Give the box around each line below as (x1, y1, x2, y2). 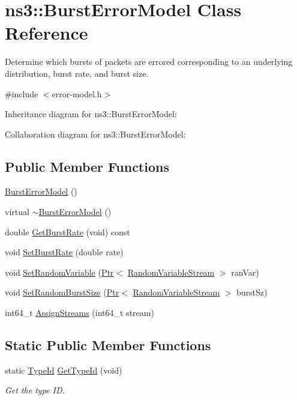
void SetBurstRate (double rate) (5, 246, 124, 258)
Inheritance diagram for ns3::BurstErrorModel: (5, 108, 177, 120)
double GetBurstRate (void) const (5, 225, 130, 238)
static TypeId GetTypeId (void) (5, 363, 122, 376)
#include (5, 87, 38, 100)
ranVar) (231, 265, 259, 278)
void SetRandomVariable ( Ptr (5, 265, 114, 278)
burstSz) (236, 286, 268, 298)
